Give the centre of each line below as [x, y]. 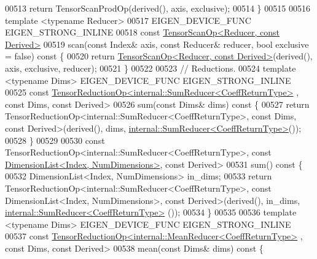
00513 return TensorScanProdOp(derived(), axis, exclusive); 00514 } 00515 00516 [158, 8]
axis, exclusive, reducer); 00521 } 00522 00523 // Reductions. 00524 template [151, 68]
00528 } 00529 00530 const [55, 140]
